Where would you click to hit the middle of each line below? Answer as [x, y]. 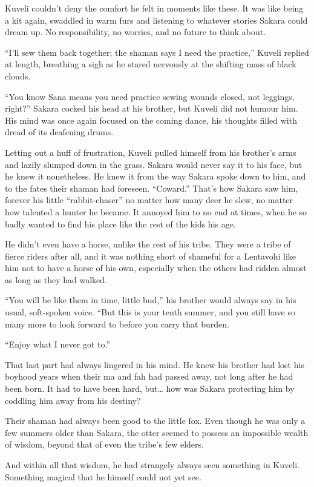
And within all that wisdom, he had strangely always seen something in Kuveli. [152, 465]
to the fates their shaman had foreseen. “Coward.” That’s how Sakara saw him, [152, 188]
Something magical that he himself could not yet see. [103, 476]
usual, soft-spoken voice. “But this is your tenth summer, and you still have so [150, 312]
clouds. [18, 76]
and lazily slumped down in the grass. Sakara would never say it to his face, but [154, 164]
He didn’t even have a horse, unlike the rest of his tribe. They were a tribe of [148, 244]
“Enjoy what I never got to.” [58, 344]
